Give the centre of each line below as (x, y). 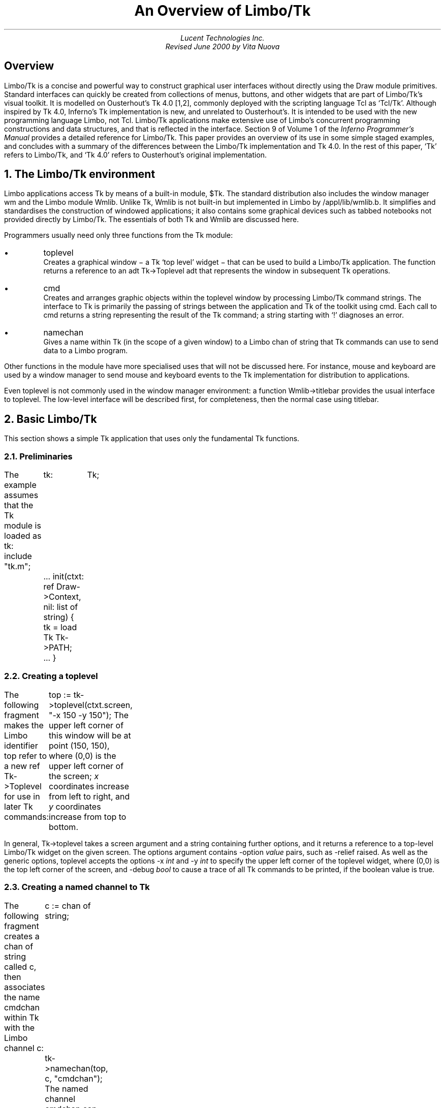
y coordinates (75, 806)
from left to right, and (89, 796)
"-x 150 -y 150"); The (89, 715)
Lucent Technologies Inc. (222, 38)
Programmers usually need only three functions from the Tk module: (119, 235)
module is (23, 526)
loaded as (23, 536)
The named (67, 1088)
